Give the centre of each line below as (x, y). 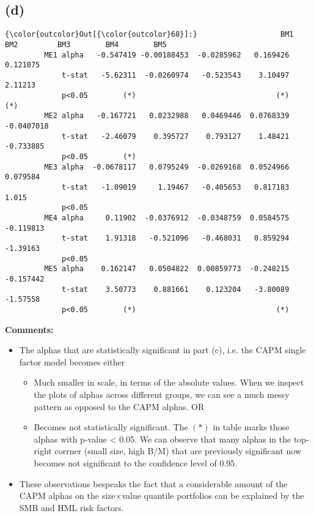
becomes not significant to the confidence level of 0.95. (136, 462)
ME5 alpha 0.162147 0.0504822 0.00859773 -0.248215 (167, 269)
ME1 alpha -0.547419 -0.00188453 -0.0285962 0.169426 (167, 55)
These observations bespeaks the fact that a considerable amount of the (153, 483)
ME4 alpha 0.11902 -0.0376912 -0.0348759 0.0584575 (167, 218)
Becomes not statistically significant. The (111, 427)
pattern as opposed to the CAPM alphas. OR (119, 406)
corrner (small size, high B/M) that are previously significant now (178, 451)
